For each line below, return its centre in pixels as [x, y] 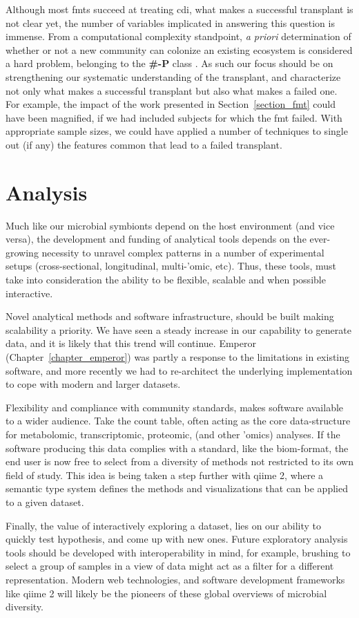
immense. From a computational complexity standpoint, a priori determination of [178, 36]
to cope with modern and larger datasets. [93, 384]
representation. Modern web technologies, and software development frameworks [175, 579]
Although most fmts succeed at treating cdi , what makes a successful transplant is [179, 9]
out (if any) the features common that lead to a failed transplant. [144, 144]
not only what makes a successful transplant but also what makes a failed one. [172, 90]
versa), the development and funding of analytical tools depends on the [156, 239]
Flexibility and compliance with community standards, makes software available [175, 407]
